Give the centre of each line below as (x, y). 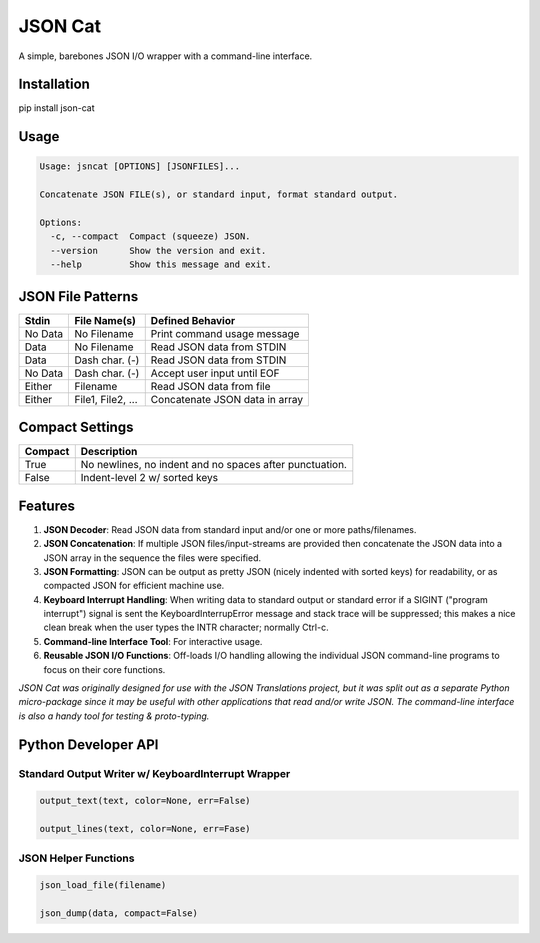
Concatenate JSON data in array (227, 399)
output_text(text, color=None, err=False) (145, 801)
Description (109, 452)
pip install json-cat (56, 108)
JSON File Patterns (78, 296)
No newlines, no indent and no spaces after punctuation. (213, 465)
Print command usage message (225, 333)
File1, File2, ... (106, 399)
